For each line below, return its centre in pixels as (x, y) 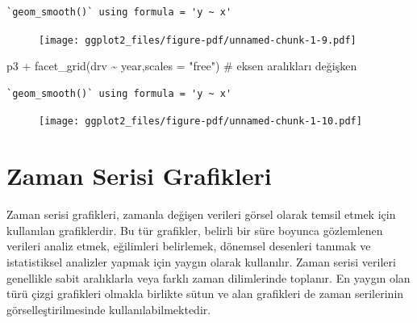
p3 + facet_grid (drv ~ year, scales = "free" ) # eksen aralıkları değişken (182, 66)
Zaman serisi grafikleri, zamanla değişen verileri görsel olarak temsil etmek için (201, 214)
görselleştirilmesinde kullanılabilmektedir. (109, 309)
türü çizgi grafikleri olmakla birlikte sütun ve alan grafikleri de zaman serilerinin (205, 294)
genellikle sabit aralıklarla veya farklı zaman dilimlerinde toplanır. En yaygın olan (208, 277)
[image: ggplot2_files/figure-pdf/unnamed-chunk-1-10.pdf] (200, 122)
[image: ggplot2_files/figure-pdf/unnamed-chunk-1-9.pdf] (198, 40)
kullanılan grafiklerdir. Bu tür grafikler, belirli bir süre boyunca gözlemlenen (195, 230)
